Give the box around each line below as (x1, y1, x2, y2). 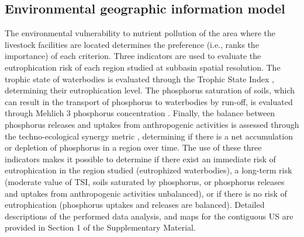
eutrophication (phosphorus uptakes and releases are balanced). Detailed (5, 198, 265, 211)
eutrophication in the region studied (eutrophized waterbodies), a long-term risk (5, 164, 292, 176)
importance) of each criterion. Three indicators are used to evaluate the (5, 50, 261, 62)
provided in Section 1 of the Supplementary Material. (5, 221, 196, 233)
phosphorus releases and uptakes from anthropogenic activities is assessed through (5, 118, 299, 130)
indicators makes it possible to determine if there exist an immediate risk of (5, 152, 276, 165)
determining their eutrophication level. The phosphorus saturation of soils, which (5, 84, 295, 96)
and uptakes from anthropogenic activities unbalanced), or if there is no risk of (5, 187, 287, 199)
